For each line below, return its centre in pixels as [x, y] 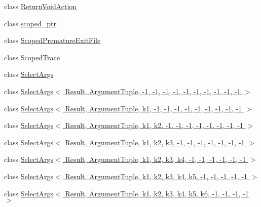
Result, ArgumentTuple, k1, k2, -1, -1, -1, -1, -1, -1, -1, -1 [154, 125]
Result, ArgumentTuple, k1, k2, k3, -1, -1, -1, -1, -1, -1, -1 [155, 142]
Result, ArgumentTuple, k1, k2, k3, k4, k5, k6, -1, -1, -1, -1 [157, 193]
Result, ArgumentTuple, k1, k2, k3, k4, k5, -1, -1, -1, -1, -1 [156, 176]
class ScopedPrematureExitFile [52, 40]
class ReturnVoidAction [41, 6]
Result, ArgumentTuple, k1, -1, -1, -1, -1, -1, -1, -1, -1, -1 [154, 108]
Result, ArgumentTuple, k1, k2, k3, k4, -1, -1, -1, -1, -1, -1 [156, 159]
